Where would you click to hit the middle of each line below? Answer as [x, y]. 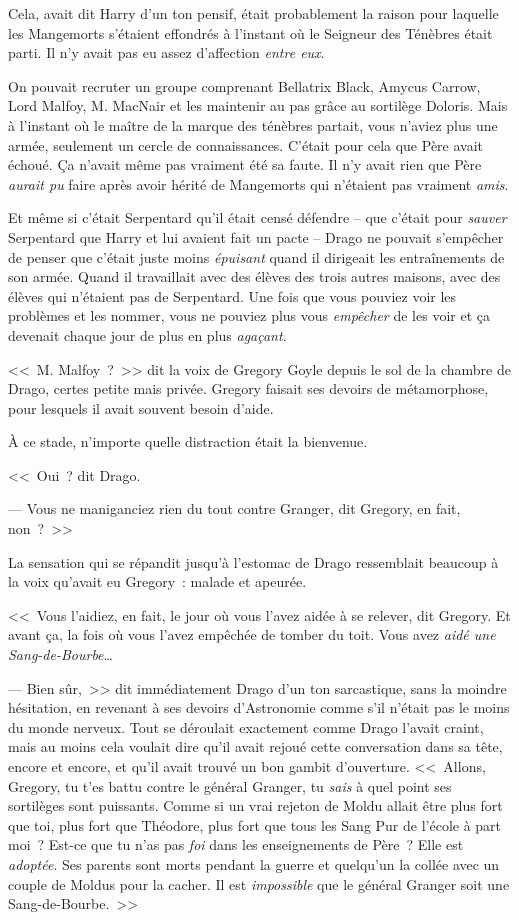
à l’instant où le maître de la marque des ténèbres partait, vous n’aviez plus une [253, 124]
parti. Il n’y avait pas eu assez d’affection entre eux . [166, 52]
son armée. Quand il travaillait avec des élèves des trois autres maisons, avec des [254, 276]
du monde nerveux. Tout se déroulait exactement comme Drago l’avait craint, [246, 726]
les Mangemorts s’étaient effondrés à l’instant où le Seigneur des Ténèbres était [250, 32]
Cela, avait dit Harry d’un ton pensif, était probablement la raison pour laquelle [253, 13]
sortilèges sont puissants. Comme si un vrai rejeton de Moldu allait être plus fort [255, 805]
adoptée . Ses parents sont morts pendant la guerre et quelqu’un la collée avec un [254, 863]
